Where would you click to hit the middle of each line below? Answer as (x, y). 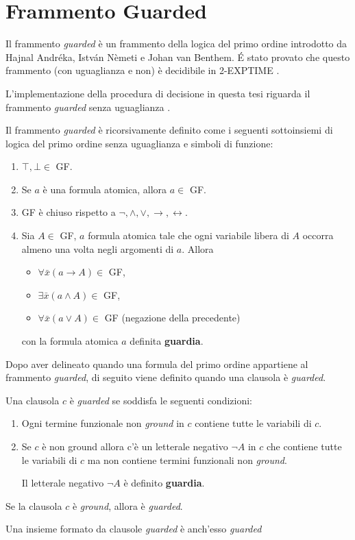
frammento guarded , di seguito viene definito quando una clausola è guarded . (166, 377)
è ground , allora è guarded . (127, 505)
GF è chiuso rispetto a (69, 212)
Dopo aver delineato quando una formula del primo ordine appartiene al (157, 364)
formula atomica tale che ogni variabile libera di (188, 235)
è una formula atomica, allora (105, 189)
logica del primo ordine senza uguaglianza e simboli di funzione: (139, 143)
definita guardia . (167, 341)
